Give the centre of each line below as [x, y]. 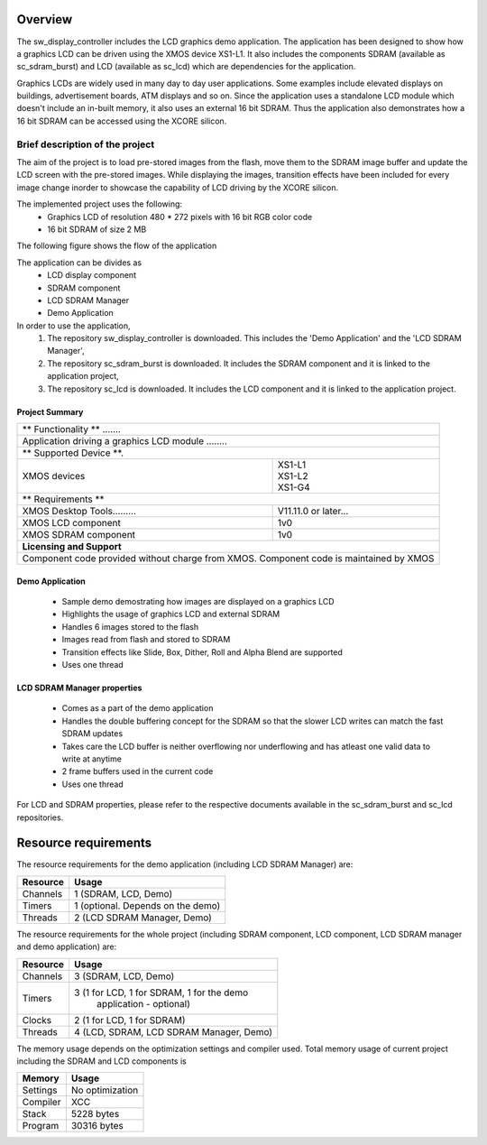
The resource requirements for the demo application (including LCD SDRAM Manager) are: [185, 864]
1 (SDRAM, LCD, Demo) [123, 893]
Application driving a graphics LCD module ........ [124, 441]
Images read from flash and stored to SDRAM [146, 640]
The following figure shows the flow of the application [117, 246]
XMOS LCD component [72, 523]
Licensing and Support [72, 547]
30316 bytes [97, 1126]
